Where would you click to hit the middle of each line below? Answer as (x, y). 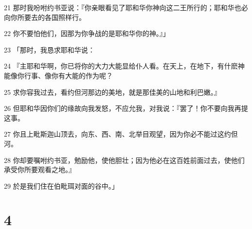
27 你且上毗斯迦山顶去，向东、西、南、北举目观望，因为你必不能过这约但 (121, 134)
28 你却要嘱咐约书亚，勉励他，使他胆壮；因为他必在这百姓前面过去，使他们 (124, 160)
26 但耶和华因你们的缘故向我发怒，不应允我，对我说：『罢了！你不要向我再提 (126, 108)
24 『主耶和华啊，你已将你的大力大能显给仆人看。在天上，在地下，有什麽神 (124, 66)
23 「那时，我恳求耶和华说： (49, 49)
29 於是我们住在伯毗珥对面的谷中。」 (61, 185)
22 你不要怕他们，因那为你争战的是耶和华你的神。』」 (87, 33)
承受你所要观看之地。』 (40, 169)
